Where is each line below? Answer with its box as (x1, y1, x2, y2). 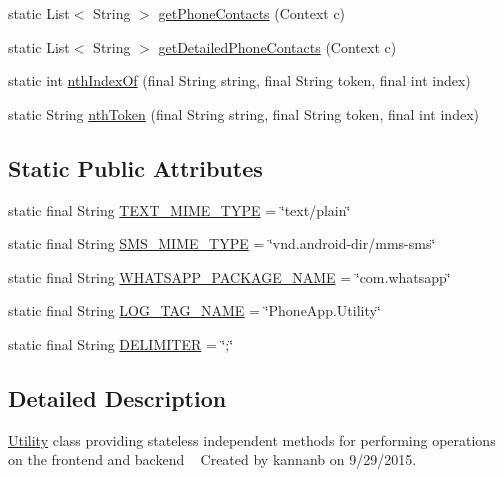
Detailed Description (8, 382, 227, 413)
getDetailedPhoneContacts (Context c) (158, 36, 397, 57)
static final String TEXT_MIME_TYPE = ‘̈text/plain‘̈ (8, 199, 351, 220)
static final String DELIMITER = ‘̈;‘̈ (8, 333, 234, 354)
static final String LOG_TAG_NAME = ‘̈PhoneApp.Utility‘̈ (8, 300, 381, 321)
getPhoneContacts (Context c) (158, 3, 346, 23)
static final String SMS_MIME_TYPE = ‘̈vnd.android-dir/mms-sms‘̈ (8, 233, 436, 254)
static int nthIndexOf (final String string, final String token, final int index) (8, 70, 471, 91)
